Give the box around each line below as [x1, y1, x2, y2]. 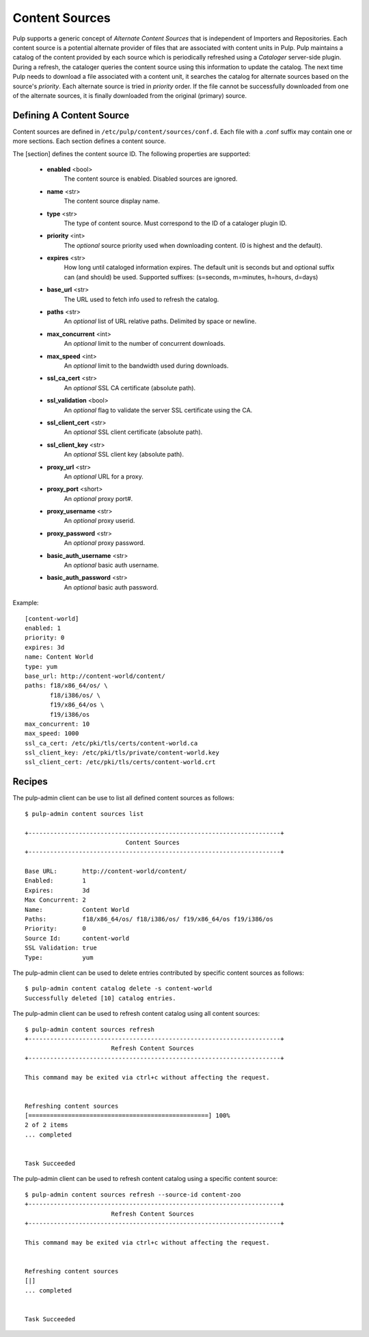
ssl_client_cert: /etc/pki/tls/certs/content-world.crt [25, 759, 216, 766]
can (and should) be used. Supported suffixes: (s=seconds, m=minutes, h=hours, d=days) [64, 272, 318, 281]
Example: [12, 599, 39, 607]
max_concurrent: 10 [25, 720, 90, 728]
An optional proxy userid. [64, 517, 135, 525]
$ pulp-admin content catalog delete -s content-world [25, 984, 213, 993]
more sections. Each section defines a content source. [12, 137, 167, 145]
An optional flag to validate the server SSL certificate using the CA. [64, 406, 253, 414]
